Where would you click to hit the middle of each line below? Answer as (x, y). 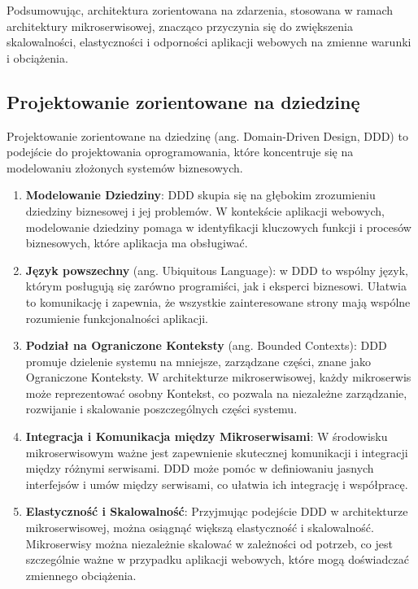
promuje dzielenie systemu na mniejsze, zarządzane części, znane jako (198, 361)
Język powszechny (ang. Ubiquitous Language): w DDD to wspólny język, (217, 270)
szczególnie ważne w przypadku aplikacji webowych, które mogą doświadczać (217, 559)
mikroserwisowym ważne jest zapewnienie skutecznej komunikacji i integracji (217, 452)
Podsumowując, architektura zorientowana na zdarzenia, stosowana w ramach (200, 10)
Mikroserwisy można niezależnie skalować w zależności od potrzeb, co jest (209, 543)
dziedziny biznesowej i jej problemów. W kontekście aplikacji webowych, (205, 210)
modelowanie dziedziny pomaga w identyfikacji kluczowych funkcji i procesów (218, 227)
